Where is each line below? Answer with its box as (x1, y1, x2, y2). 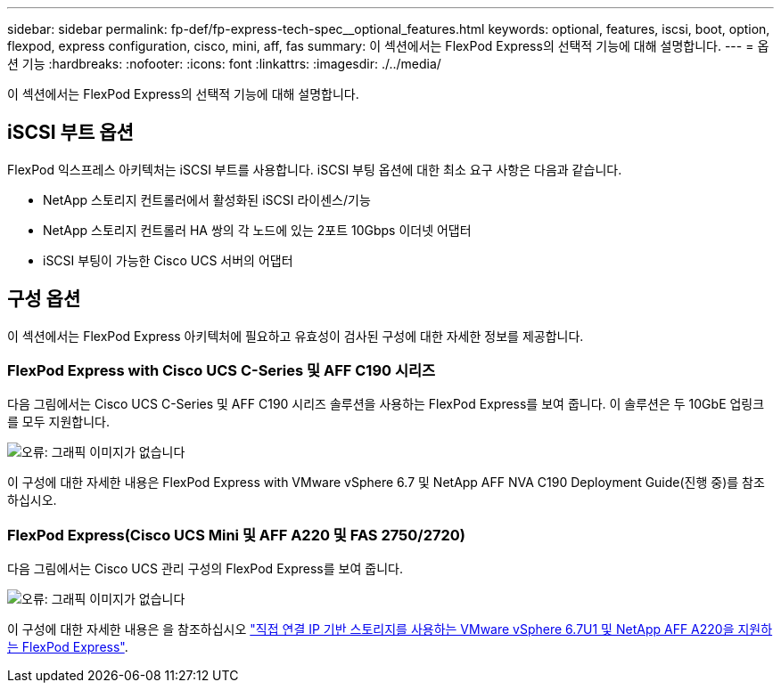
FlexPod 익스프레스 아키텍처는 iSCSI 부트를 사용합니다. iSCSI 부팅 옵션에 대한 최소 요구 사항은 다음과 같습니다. (7, 161, 622, 177)
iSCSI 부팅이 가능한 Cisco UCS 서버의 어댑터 (43, 252, 293, 268)
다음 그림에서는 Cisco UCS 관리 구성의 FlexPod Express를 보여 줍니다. (7, 561, 403, 577)
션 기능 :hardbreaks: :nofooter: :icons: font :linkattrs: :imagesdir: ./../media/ (7, 56, 441, 71)
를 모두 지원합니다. (7, 414, 110, 430)
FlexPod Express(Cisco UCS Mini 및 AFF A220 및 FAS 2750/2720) (7, 525, 465, 544)
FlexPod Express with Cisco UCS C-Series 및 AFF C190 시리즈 (7, 361, 436, 380)
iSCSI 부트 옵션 (7, 121, 134, 144)
